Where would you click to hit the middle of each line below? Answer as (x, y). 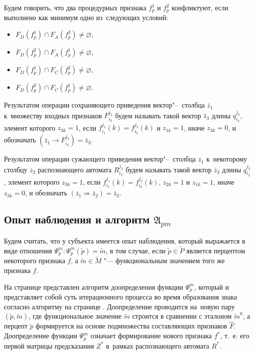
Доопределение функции (41, 336)
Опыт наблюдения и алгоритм (77, 219)
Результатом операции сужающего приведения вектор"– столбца (100, 159)
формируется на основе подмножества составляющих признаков (131, 326)
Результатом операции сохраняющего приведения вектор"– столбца (104, 105)
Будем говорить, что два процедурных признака (75, 7)
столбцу (16, 169)
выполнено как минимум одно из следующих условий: (86, 17)
